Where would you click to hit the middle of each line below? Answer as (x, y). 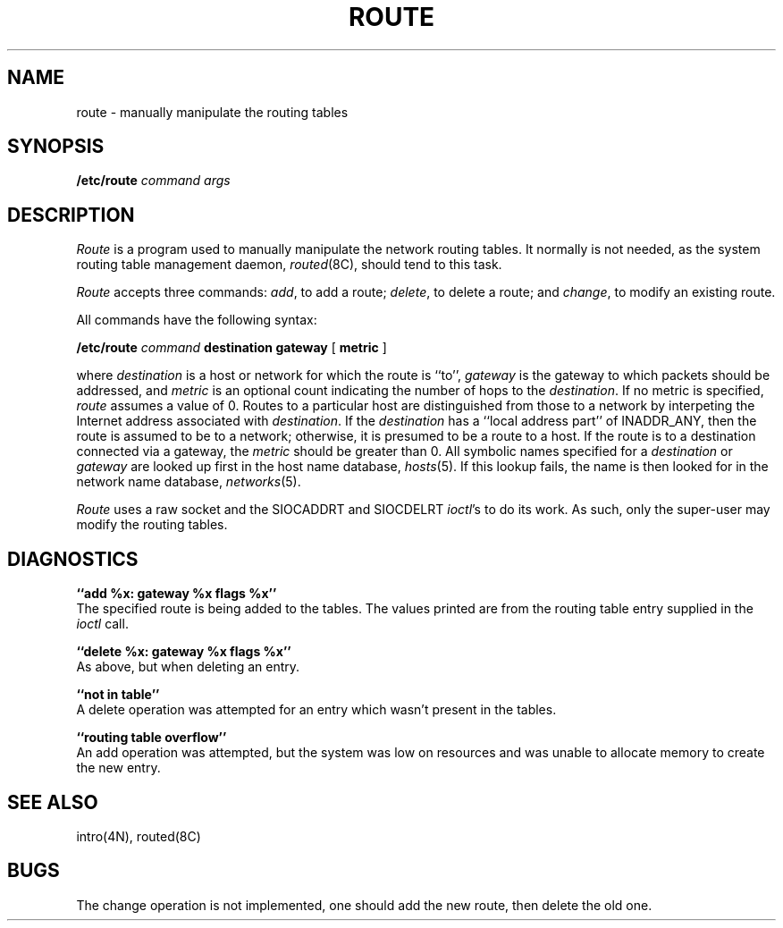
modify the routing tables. (152, 525)
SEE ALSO (53, 802)
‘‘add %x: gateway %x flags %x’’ (177, 594)
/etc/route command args (153, 181)
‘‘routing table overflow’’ (152, 738)
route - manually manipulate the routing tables (212, 112)
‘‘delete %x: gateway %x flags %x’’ (184, 652)
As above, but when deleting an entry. (188, 667)
